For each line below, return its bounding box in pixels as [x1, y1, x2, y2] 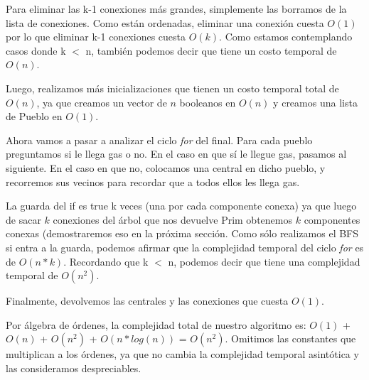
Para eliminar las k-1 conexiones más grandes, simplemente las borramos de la [6, 1, 347, 16]
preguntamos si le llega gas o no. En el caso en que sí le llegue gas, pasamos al [6, 146, 347, 161]
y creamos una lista [273, 94, 358, 109]
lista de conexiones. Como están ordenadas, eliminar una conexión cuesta [6, 15, 324, 30]
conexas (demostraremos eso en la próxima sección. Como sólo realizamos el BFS [6, 226, 359, 241]
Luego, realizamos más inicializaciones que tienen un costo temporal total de [6, 80, 339, 95]
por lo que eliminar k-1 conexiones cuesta [6, 29, 186, 44]
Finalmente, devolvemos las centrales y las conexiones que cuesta [6, 293, 289, 308]
